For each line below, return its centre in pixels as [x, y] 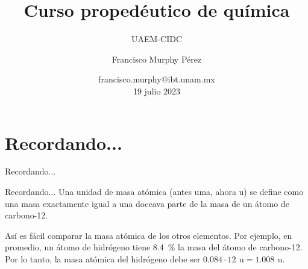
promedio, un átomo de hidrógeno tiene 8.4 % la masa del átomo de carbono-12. [154, 247]
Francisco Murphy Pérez [157, 59]
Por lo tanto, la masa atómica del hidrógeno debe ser [103, 259]
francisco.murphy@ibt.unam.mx [157, 79]
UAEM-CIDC [157, 39]
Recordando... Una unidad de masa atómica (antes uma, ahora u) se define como [154, 192]
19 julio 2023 [157, 91]
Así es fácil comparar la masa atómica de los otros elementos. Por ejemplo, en [149, 235]
